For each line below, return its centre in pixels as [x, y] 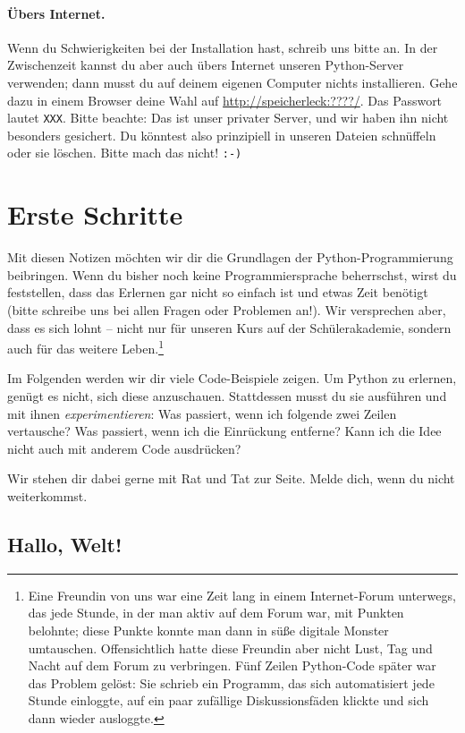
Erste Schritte [95, 214]
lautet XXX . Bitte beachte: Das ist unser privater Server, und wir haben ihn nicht [228, 118]
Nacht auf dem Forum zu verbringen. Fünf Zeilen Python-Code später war [232, 665]
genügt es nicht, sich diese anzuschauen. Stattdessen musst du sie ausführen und [227, 396]
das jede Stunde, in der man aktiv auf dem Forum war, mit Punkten [216, 613]
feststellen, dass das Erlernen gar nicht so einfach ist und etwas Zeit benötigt [218, 292]
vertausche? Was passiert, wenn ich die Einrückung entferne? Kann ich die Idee [224, 431]
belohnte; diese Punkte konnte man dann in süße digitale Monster [208, 630]
